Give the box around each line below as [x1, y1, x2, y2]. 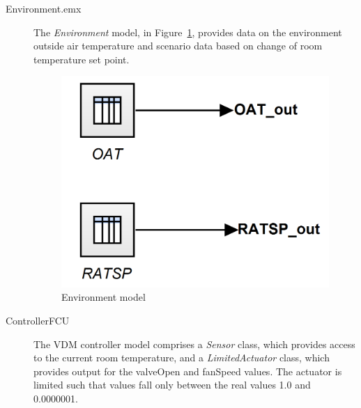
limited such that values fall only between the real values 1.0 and [33, 377, 311, 392]
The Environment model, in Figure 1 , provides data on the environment [33, 24, 342, 39]
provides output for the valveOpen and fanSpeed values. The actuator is [33, 363, 342, 378]
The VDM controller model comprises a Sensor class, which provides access [33, 336, 355, 351]
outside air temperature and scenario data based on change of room [33, 38, 323, 53]
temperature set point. [33, 52, 130, 66]
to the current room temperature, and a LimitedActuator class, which [33, 350, 330, 365]
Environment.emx [6, 1, 82, 15]
